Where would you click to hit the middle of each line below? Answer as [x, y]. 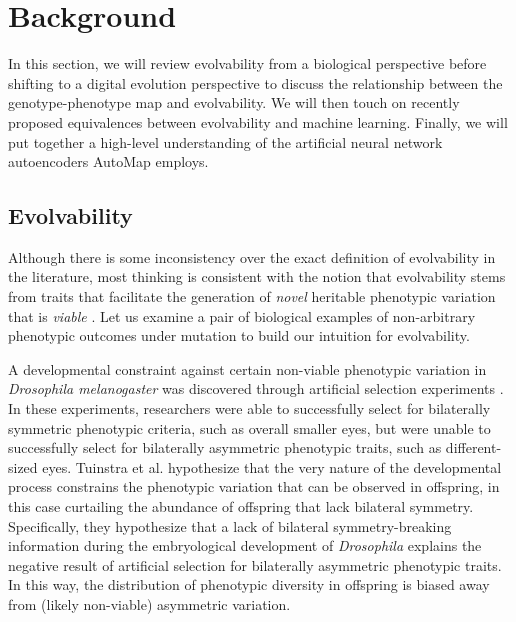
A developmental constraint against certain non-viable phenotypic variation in [247, 368]
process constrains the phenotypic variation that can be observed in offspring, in [254, 486]
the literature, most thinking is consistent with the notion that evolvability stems [257, 276]
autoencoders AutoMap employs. [108, 161]
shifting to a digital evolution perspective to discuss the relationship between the [255, 82]
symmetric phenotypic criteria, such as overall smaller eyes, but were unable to [249, 427]
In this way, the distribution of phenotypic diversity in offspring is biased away [249, 584]
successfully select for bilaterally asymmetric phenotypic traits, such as [225, 447]
